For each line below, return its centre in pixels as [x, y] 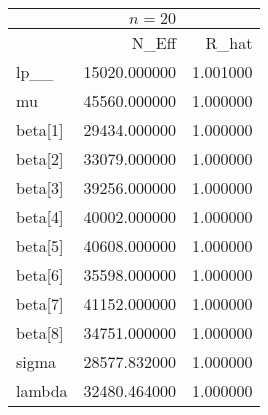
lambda [42, 390]
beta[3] [40, 187]
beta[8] [40, 332]
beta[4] [40, 216]
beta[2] [40, 158]
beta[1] [40, 129]
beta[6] [40, 274]
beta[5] [40, 245]
